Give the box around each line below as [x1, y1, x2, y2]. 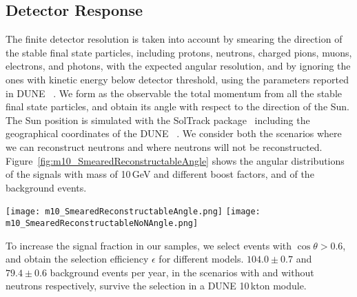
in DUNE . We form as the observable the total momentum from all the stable [6, 85, 342, 100]
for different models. [159, 252, 244, 266]
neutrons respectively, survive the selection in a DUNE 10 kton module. [6, 278, 307, 293]
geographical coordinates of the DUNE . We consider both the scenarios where [6, 126, 342, 141]
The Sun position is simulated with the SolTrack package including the [6, 112, 310, 127]
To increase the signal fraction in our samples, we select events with [6, 238, 292, 252]
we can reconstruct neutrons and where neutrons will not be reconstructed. [6, 139, 323, 154]
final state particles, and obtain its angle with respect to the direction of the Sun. [6, 99, 349, 114]
